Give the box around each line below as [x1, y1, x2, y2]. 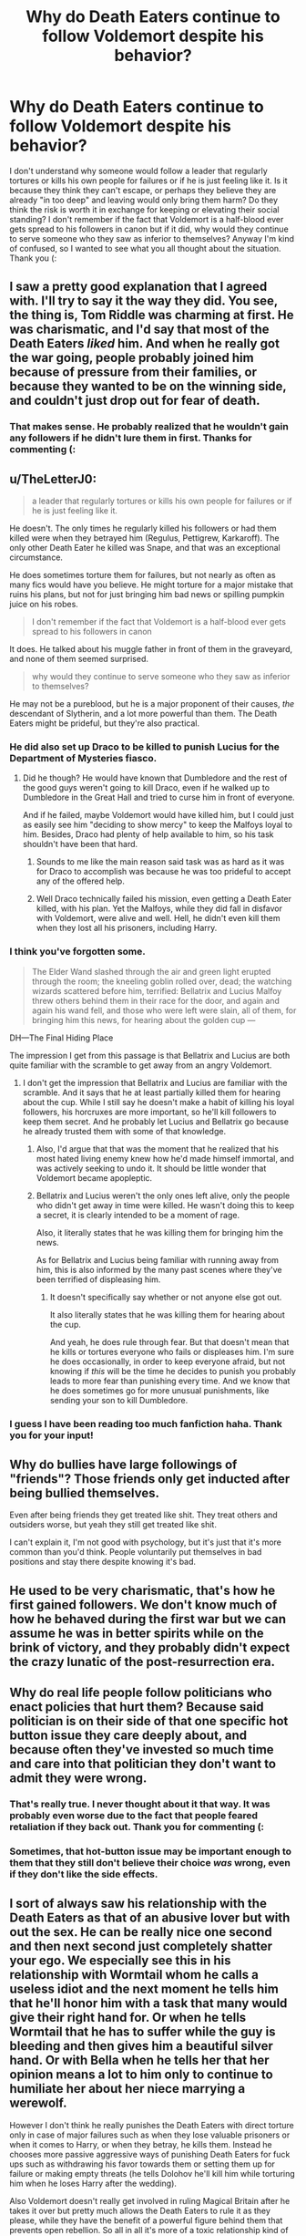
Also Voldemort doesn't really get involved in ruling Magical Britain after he [9, 2195, 291, 2206]
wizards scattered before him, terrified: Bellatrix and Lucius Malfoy [31, 985, 282, 996]
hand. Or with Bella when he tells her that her [9, 2053, 270, 2068]
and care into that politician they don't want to [9, 1756, 276, 1772]
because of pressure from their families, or [9, 365, 258, 380]
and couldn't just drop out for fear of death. [9, 393, 261, 409]
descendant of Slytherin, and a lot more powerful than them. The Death [9, 709, 278, 719]
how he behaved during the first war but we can [9, 1611, 287, 1627]
